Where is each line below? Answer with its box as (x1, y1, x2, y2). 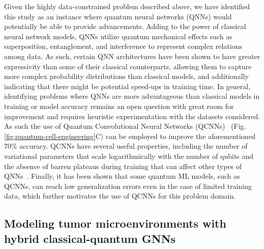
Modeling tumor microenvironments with (4, 215, 226, 231)
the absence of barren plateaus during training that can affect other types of (4, 160, 242, 171)
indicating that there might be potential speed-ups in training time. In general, (4, 80, 251, 91)
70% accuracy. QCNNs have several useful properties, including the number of (4, 141, 248, 151)
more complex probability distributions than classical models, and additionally (4, 71, 249, 81)
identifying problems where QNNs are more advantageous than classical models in (4, 91, 260, 101)
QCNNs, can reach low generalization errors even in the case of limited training (4, 180, 252, 191)
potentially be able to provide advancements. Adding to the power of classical (4, 21, 246, 32)
